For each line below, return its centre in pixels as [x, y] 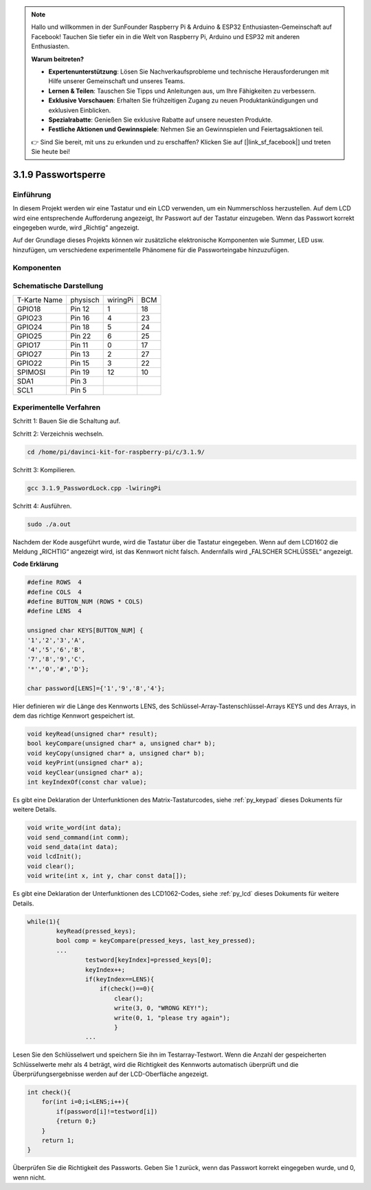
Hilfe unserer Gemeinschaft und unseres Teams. [117, 81]
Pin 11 [79, 345]
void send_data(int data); [72, 847]
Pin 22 [81, 335]
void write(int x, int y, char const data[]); [107, 876]
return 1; [58, 1140]
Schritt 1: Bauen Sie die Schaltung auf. [66, 421]
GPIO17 [29, 345]
